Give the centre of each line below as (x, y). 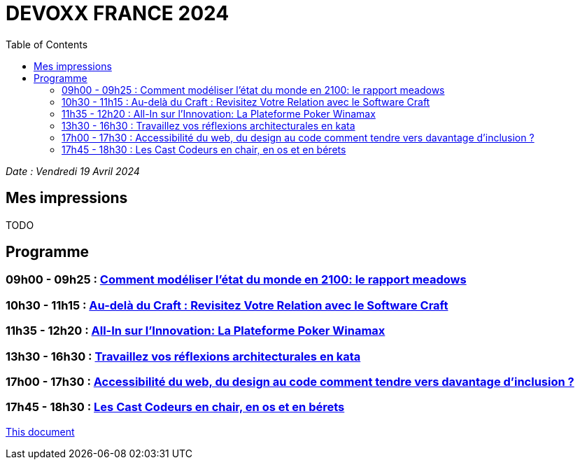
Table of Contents (47, 44)
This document (40, 431)
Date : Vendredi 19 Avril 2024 (73, 171)
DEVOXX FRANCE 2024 (118, 13)
